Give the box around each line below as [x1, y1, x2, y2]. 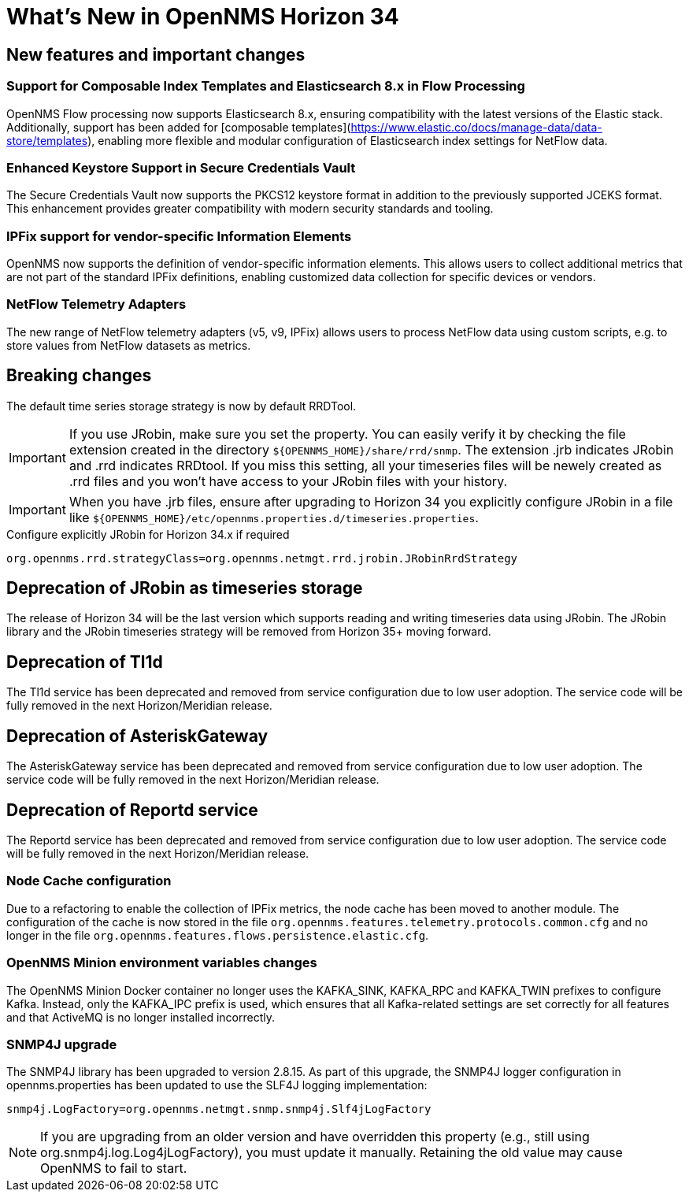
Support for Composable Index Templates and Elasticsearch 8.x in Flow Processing [6, 78, 525, 95]
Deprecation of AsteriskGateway [6, 725, 269, 746]
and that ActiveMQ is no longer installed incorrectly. [6, 1010, 275, 1024]
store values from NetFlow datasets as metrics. [6, 338, 251, 352]
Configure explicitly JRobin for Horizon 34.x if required [6, 527, 290, 541]
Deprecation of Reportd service [6, 799, 258, 820]
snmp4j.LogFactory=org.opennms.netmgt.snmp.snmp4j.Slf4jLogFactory [6, 1103, 432, 1116]
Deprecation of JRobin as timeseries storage [6, 578, 363, 599]
